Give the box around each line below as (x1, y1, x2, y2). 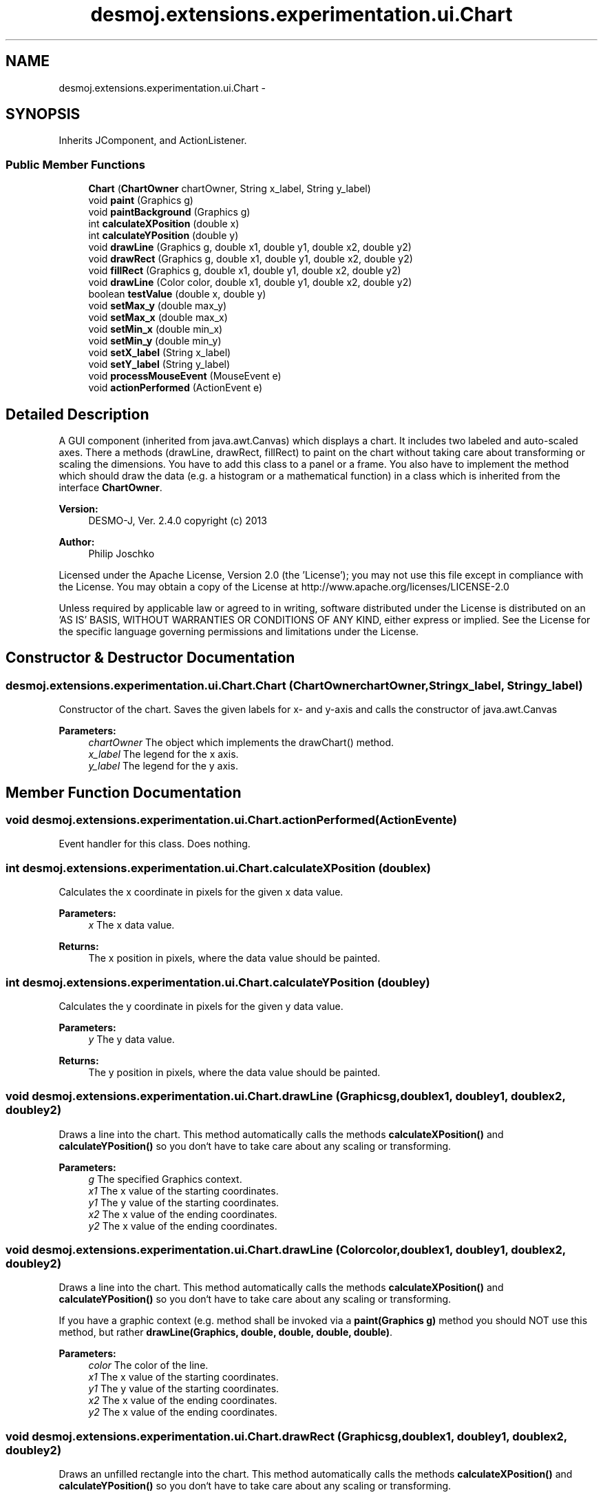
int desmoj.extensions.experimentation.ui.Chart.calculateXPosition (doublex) (6, 860, 431, 875)
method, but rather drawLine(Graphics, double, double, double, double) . (59, 1326, 393, 1339)
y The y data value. (88, 1033, 175, 1045)
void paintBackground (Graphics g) (88, 206, 251, 218)
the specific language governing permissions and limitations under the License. (59, 626, 419, 638)
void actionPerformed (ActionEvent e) (88, 382, 263, 394)
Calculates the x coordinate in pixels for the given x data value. (59, 886, 343, 898)
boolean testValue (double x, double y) (88, 288, 266, 300)
